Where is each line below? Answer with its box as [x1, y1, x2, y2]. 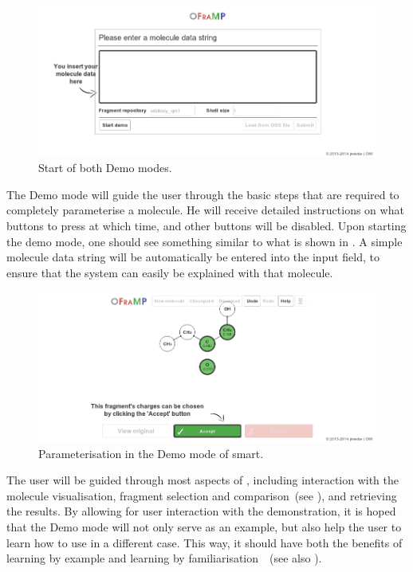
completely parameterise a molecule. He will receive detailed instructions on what [6, 202, 404, 218]
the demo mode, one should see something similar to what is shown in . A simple [6, 233, 403, 249]
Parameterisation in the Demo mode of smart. [38, 445, 264, 461]
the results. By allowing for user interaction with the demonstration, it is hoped [6, 503, 396, 519]
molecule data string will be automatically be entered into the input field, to [6, 249, 380, 265]
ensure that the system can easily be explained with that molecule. [6, 264, 333, 280]
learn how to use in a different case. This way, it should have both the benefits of [6, 534, 403, 550]
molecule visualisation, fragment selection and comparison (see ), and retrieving [6, 487, 397, 503]
